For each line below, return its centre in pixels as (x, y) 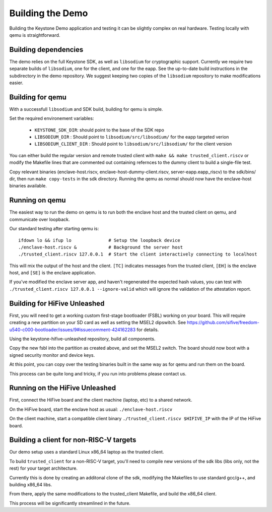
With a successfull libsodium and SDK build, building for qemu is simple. (86, 109)
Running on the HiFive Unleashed (62, 388)
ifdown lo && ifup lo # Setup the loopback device (99, 240)
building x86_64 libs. (31, 485)
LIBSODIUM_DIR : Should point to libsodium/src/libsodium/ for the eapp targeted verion (132, 137)
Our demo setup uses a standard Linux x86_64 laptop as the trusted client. (87, 452)
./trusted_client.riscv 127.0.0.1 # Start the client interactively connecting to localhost (138, 254)
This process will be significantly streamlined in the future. (70, 503)
